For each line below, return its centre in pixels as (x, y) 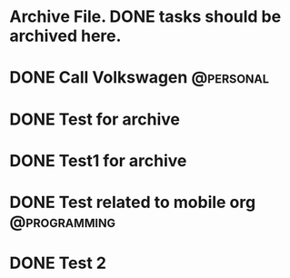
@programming (63, 221)
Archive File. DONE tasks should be (145, 17)
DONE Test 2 (58, 263)
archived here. (65, 36)
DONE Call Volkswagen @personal (140, 78)
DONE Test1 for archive (98, 160)
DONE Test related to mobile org (133, 202)
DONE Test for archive (95, 119)
